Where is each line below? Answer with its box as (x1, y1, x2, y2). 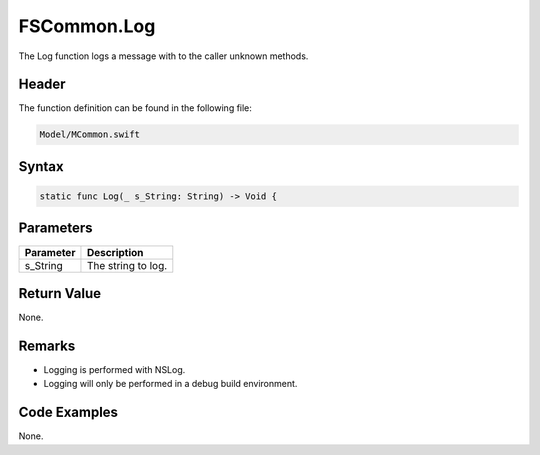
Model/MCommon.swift (39, 129, 140, 140)
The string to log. (86, 258, 168, 272)
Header (18, 76, 66, 93)
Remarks (18, 337, 76, 354)
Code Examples (18, 404, 119, 421)
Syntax (18, 158, 64, 175)
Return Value (18, 285, 102, 302)
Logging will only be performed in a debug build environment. (43, 378, 298, 390)
